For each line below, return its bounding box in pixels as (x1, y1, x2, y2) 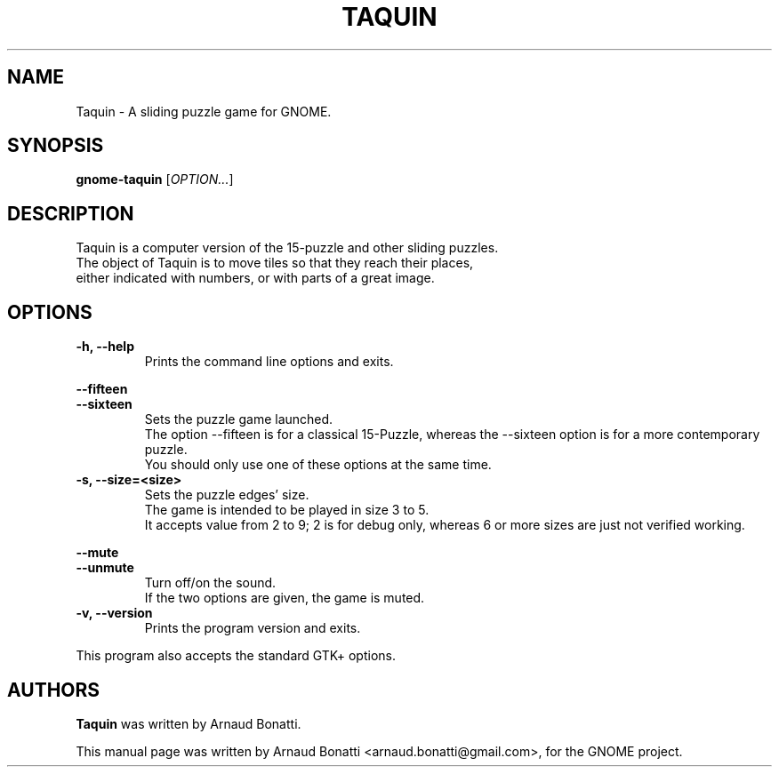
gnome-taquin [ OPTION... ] (76, 172, 234, 188)
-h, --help (76, 339, 134, 355)
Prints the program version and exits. (144, 620, 361, 636)
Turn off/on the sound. (144, 575, 277, 591)
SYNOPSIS (7, 134, 104, 157)
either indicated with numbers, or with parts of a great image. (76, 270, 435, 286)
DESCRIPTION (7, 202, 134, 225)
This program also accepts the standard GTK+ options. (76, 648, 396, 664)
